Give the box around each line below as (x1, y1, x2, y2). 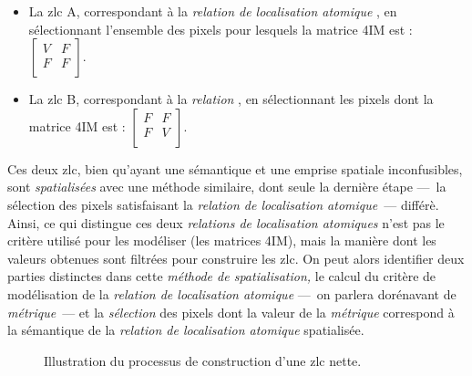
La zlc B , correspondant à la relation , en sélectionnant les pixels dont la (28, 89, 434, 109)
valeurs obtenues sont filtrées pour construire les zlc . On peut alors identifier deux (7, 248, 465, 267)
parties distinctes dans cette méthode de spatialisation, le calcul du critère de (7, 266, 436, 286)
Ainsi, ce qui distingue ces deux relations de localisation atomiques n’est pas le (7, 213, 445, 232)
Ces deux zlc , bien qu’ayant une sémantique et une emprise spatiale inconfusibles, (7, 159, 463, 178)
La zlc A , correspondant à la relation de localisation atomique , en (28, 2, 397, 20)
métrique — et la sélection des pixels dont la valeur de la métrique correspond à (7, 302, 455, 321)
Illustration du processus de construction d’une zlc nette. (44, 350, 362, 370)
